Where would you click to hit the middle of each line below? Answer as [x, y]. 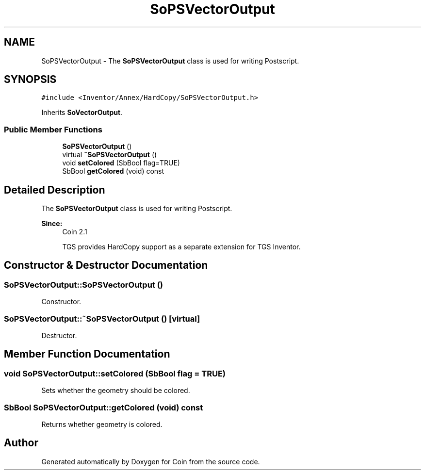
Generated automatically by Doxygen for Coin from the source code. [151, 461]
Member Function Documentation [87, 354]
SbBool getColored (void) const [113, 171]
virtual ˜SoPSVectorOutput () [110, 155]
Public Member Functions [53, 129]
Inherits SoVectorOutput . [82, 113]
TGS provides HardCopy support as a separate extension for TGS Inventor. [181, 247]
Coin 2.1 [75, 232]
